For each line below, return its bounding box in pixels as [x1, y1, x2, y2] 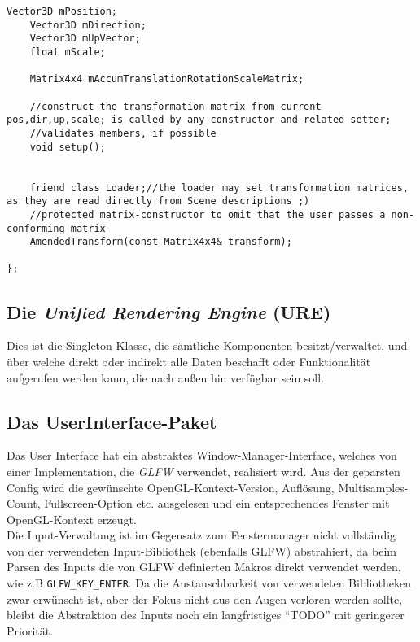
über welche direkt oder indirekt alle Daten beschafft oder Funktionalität [7, 352, 371, 369]
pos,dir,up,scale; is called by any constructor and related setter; [7, 114, 392, 126]
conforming [7, 222, 65, 234]
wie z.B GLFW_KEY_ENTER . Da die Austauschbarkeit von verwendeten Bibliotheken [7, 574, 411, 592]
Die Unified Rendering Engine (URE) [7, 299, 331, 324]
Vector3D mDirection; [29, 19, 147, 31]
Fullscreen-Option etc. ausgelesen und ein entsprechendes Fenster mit [44, 495, 390, 512]
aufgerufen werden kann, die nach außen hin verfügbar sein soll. [7, 369, 325, 386]
